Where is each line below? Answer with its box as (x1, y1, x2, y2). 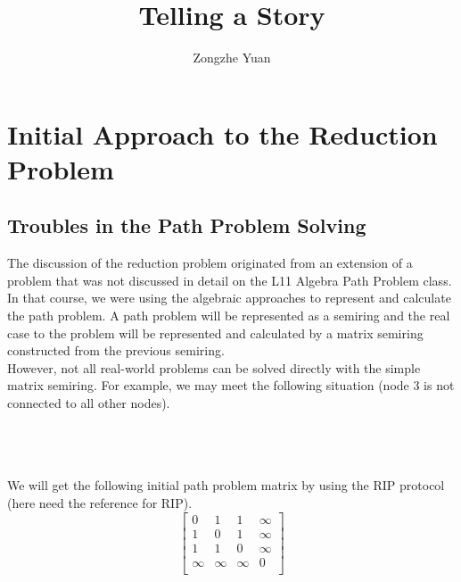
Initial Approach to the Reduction (7, 115, 438, 152)
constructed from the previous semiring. (7, 341, 225, 360)
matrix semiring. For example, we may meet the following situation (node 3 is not (7, 376, 455, 395)
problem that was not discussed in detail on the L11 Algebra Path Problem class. (7, 270, 452, 289)
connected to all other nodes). (7, 394, 170, 412)
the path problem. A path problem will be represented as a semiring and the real (7, 306, 450, 325)
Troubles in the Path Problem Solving (7, 212, 366, 239)
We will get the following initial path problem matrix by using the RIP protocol (7, 476, 445, 495)
